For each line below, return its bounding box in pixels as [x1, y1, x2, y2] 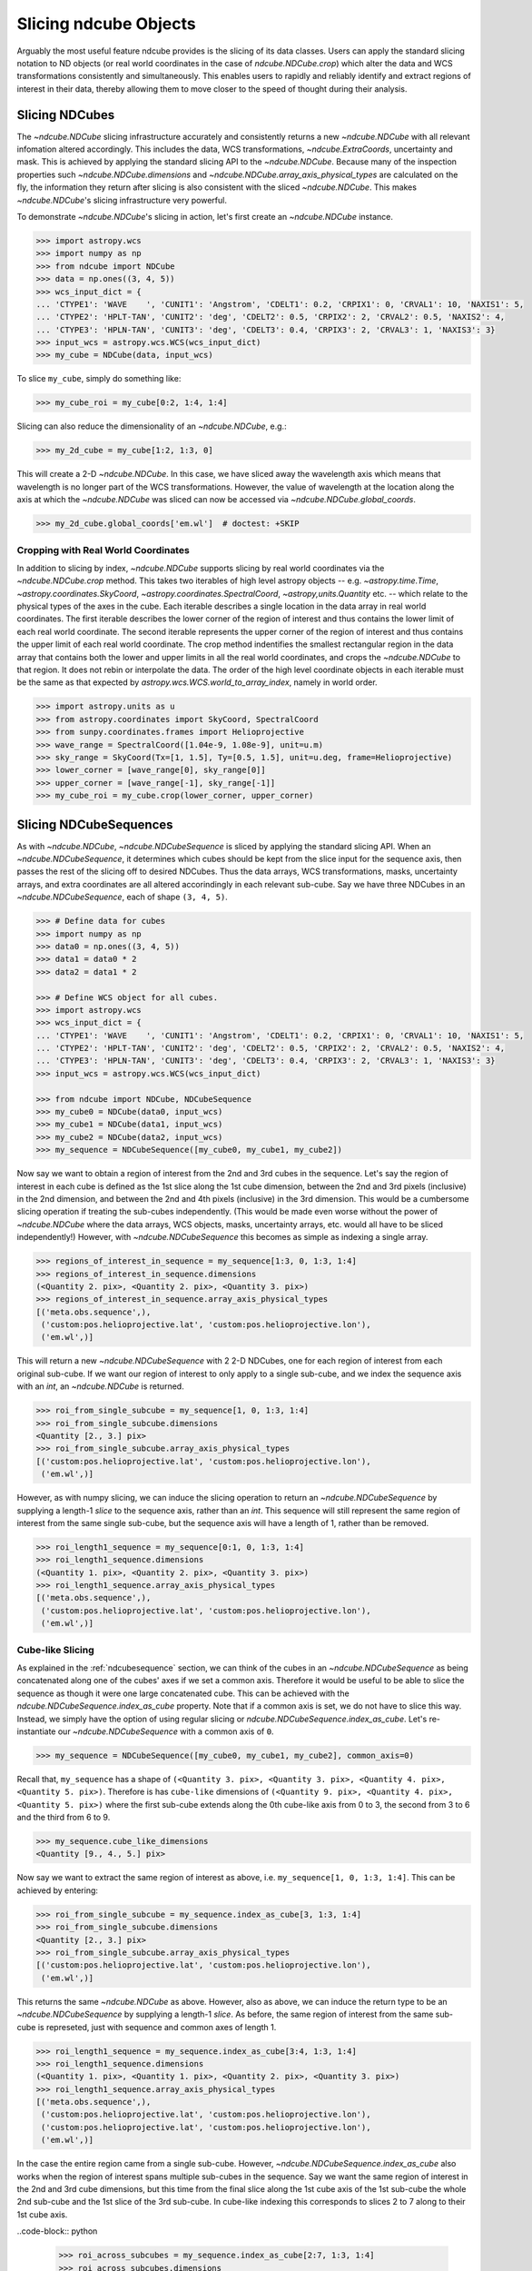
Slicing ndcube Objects [16, 14, 196, 34]
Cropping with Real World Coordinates [16, 543, 190, 556]
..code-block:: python [16, 2226, 98, 2236]
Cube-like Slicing [16, 1643, 94, 1656]
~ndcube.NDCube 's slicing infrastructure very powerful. [16, 194, 227, 205]
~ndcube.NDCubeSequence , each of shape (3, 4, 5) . [16, 891, 229, 903]
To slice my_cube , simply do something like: [16, 373, 182, 384]
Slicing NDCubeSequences [16, 817, 173, 832]
